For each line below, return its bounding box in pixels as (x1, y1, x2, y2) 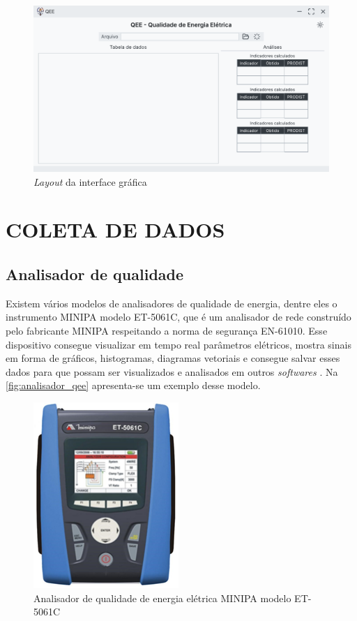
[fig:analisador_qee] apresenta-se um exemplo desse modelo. (6, 378, 261, 393)
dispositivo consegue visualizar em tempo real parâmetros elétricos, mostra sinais (6, 337, 351, 351)
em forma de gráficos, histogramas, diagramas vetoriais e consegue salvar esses (6, 351, 340, 365)
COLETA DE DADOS (6, 215, 225, 244)
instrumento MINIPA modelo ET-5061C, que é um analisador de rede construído (6, 309, 351, 324)
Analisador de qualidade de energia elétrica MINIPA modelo (33, 590, 291, 605)
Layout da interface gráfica (33, 174, 147, 189)
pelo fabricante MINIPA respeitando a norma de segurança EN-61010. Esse (6, 323, 328, 338)
